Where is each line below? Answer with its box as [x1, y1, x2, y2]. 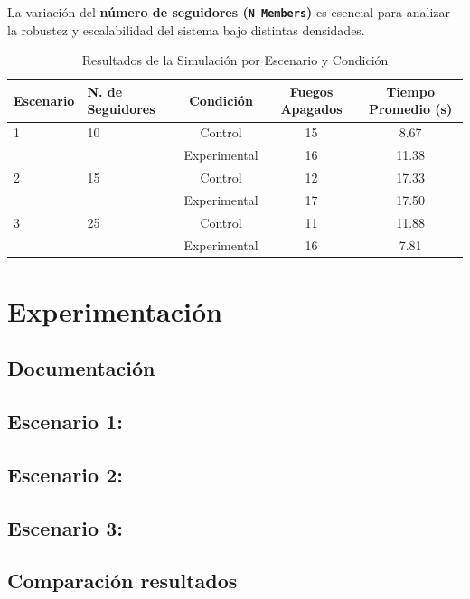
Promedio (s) [369, 99, 453, 118]
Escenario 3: [7, 513, 123, 541]
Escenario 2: [7, 460, 123, 488]
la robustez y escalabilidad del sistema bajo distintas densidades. [7, 20, 365, 39]
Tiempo [386, 81, 436, 100]
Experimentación [7, 292, 222, 329]
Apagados [280, 99, 343, 118]
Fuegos [289, 81, 334, 100]
